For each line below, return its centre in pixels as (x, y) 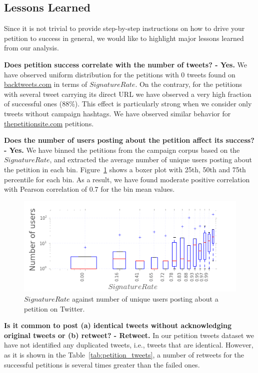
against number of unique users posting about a (145, 299)
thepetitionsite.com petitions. (49, 123)
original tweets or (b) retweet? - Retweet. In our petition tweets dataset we (129, 335)
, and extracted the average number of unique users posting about (151, 160)
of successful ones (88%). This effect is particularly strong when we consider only (128, 104)
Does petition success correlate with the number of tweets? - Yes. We (126, 64)
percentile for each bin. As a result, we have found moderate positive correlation (127, 179)
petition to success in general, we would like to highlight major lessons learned (124, 38)
